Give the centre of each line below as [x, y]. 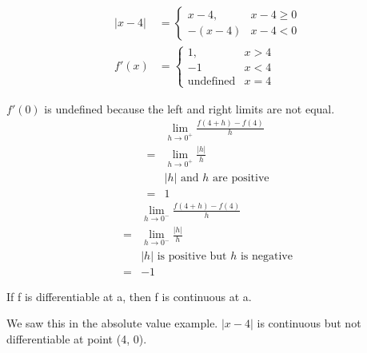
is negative [266, 256]
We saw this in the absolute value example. [112, 323]
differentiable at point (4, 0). [77, 338]
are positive [241, 178]
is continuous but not [309, 323]
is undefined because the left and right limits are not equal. [189, 108]
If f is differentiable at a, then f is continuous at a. [129, 296]
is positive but [192, 256]
